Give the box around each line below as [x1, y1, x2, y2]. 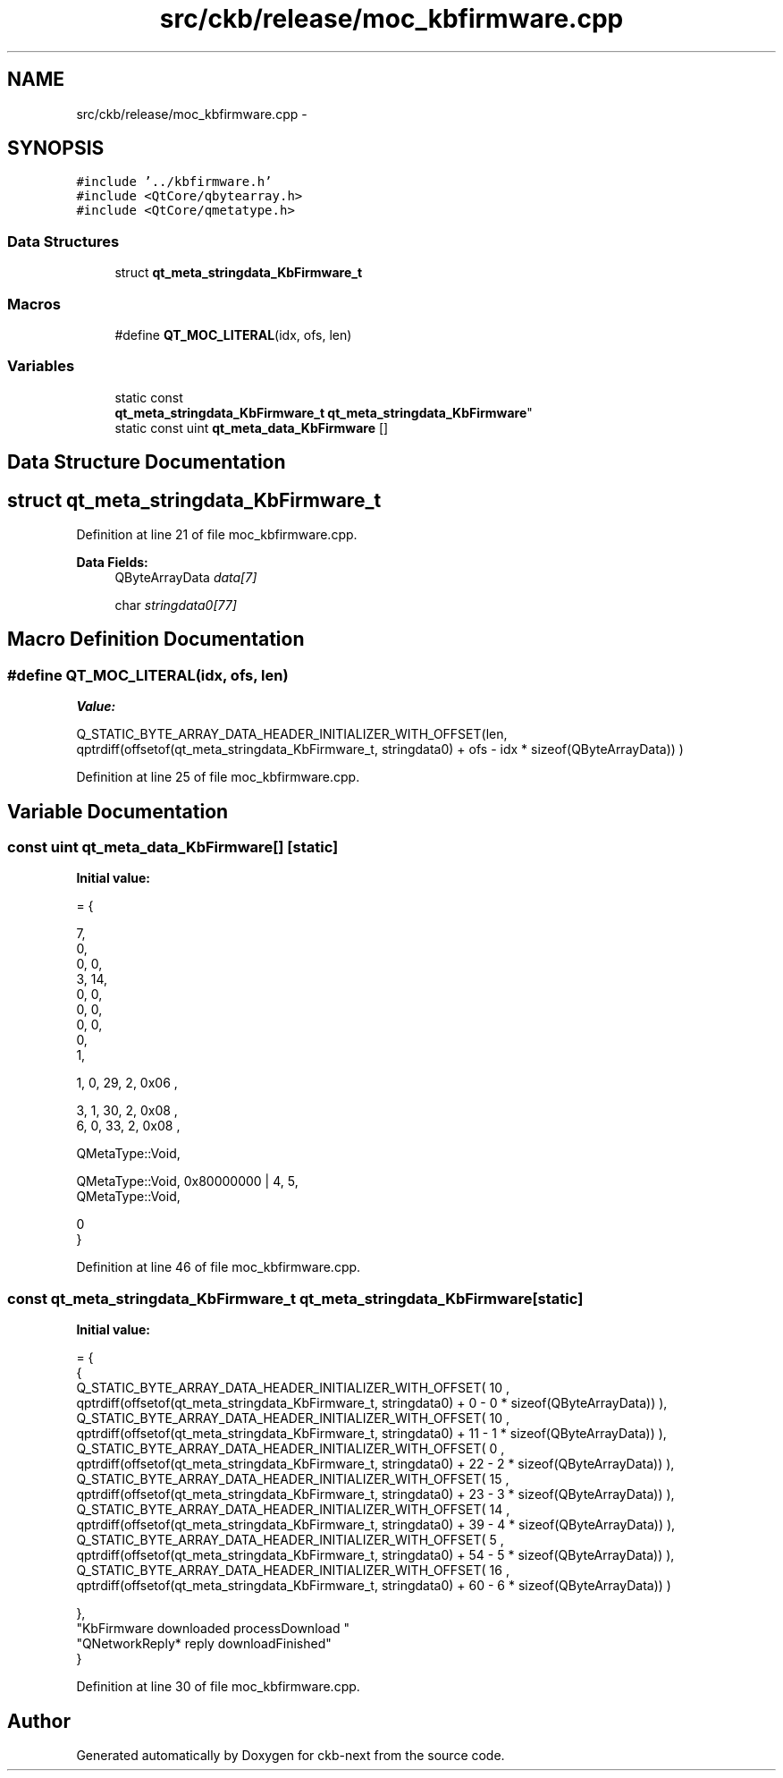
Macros [7, 294, 61, 313]
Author [7, 1709, 71, 1732]
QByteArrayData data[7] [114, 569, 257, 585]
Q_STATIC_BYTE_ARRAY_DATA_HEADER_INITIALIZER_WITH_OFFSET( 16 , [76, 1562, 509, 1579]
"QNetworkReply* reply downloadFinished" [76, 1636, 332, 1652]
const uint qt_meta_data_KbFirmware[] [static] [7, 838, 339, 857]
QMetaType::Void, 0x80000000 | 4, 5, [76, 1173, 299, 1190]
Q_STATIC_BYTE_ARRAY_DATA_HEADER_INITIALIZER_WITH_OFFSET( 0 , [76, 1441, 505, 1457]
